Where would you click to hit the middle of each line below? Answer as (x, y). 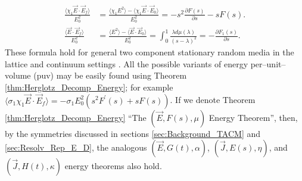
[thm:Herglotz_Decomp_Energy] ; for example (89, 87)
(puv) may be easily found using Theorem (110, 75)
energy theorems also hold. (113, 166)
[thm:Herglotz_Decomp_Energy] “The (76, 117)
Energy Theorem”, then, (253, 117)
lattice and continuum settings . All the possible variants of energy (127, 63)
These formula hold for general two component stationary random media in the (150, 52)
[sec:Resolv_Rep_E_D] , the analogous (76, 147)
